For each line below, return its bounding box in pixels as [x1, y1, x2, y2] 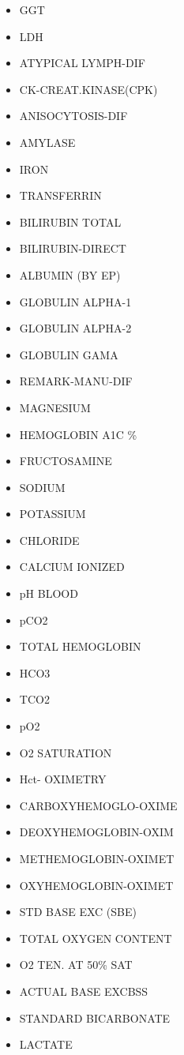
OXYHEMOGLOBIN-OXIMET [19, 877, 174, 893]
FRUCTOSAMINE [19, 452, 112, 469]
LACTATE [19, 1036, 73, 1053]
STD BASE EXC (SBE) [19, 903, 137, 920]
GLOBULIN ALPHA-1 [19, 293, 132, 310]
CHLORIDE [19, 531, 80, 548]
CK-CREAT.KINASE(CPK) [19, 81, 158, 97]
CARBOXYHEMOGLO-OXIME [19, 797, 178, 813]
